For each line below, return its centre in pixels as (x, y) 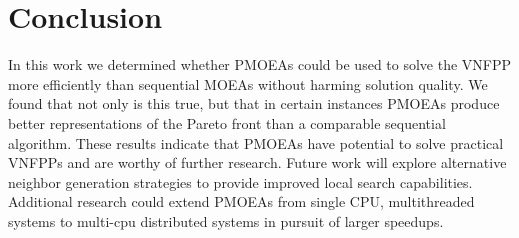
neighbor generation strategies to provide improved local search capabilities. (240, 181)
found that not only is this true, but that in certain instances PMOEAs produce (254, 103)
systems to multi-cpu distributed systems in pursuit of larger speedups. (226, 220)
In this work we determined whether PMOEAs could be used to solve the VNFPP (260, 64)
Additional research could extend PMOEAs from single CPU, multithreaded (241, 201)
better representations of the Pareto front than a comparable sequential (227, 122)
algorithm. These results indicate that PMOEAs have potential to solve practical (256, 142)
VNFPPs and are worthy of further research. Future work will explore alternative (257, 162)
